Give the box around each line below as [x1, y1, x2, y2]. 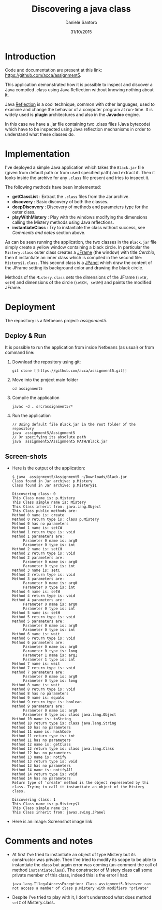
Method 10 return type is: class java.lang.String [12, 721, 117, 726]
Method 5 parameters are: [12, 619, 64, 624]
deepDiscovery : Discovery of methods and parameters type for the [12, 204, 148, 210]
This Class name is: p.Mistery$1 [12, 802, 80, 807]
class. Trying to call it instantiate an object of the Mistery [12, 785, 145, 790]
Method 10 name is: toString [12, 717, 71, 722]
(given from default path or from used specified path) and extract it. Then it [5, 169, 155, 175]
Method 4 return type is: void [12, 594, 75, 598]
